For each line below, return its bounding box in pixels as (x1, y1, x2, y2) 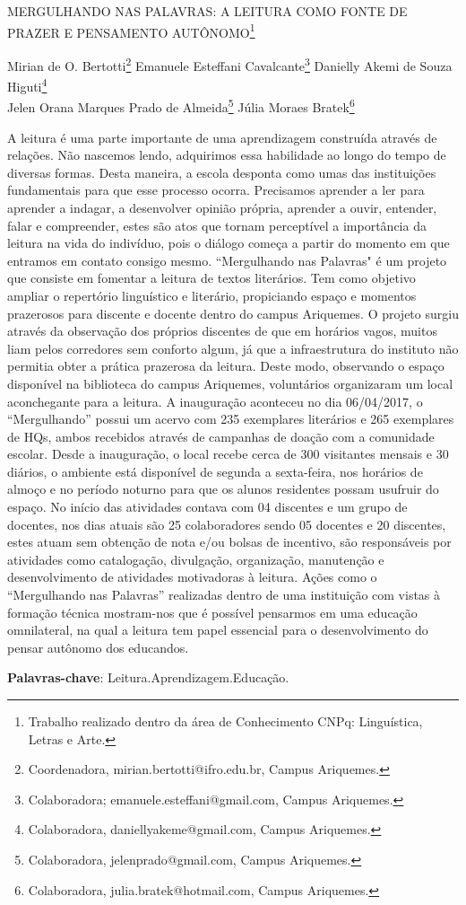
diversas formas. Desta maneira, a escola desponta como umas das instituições (7, 163, 436, 181)
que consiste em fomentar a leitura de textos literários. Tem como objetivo (7, 268, 416, 287)
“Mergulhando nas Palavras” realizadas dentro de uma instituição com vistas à (7, 585, 441, 604)
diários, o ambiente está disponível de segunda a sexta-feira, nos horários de (7, 461, 423, 480)
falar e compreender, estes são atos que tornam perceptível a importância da (7, 215, 427, 234)
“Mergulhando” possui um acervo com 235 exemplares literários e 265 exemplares (7, 409, 454, 428)
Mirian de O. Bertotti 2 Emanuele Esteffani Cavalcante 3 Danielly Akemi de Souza (7, 53, 453, 75)
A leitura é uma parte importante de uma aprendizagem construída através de (7, 127, 437, 146)
